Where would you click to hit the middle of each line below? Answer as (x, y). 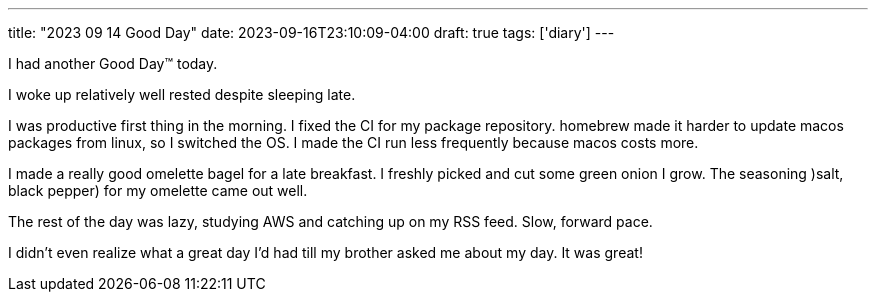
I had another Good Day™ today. (113, 63)
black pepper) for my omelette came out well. (158, 190)
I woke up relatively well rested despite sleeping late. (182, 94)
